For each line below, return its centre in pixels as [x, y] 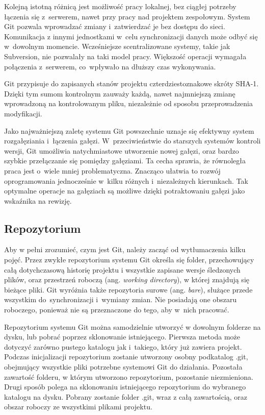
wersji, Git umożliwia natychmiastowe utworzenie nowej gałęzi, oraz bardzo [122, 150]
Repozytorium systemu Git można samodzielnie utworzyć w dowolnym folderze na [132, 326]
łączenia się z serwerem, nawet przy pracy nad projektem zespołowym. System [127, 16]
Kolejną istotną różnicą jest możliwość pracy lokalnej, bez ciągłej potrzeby [120, 6]
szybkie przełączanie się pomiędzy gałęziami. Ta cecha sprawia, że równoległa [125, 161]
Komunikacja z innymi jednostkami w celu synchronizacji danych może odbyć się [131, 36]
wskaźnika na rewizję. [38, 200]
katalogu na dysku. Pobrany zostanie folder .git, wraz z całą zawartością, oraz [126, 396]
